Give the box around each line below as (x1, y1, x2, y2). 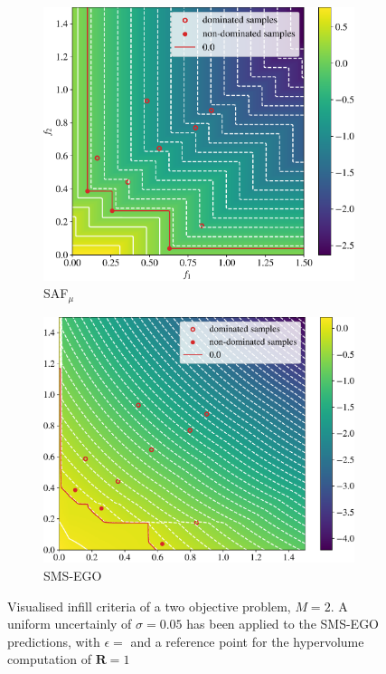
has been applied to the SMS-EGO (186, 614, 380, 633)
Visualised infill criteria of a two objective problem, (7, 596, 291, 615)
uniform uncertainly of (7, 614, 132, 633)
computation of (7, 650, 91, 669)
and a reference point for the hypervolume (130, 631, 364, 650)
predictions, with (7, 631, 100, 650)
